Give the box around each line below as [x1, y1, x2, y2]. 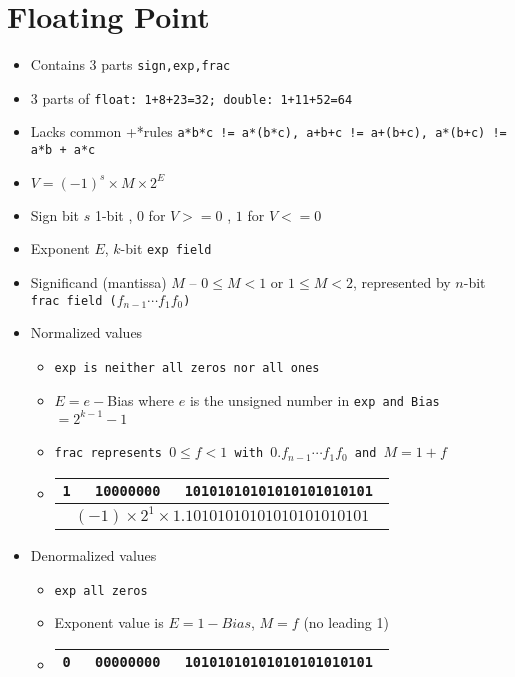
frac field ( [30, 293, 117, 308]
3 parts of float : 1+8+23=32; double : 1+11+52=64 [30, 87, 353, 108]
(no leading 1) [303, 612, 389, 633]
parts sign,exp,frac [101, 54, 231, 75]
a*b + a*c [30, 143, 96, 158]
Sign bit [30, 204, 80, 225]
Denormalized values [30, 544, 157, 565]
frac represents [54, 446, 162, 461]
